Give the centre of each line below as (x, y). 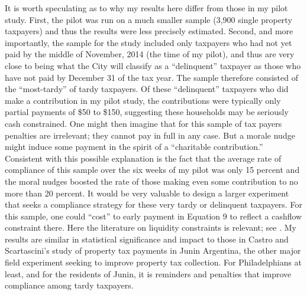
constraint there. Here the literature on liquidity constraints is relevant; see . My (151, 227)
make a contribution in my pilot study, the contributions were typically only (143, 100)
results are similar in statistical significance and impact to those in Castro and (147, 239)
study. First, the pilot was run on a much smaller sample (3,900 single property (148, 19)
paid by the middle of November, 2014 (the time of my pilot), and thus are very (150, 54)
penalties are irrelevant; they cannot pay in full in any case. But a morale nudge (150, 135)
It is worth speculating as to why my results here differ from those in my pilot (146, 8)
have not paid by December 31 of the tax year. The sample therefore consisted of (151, 77)
